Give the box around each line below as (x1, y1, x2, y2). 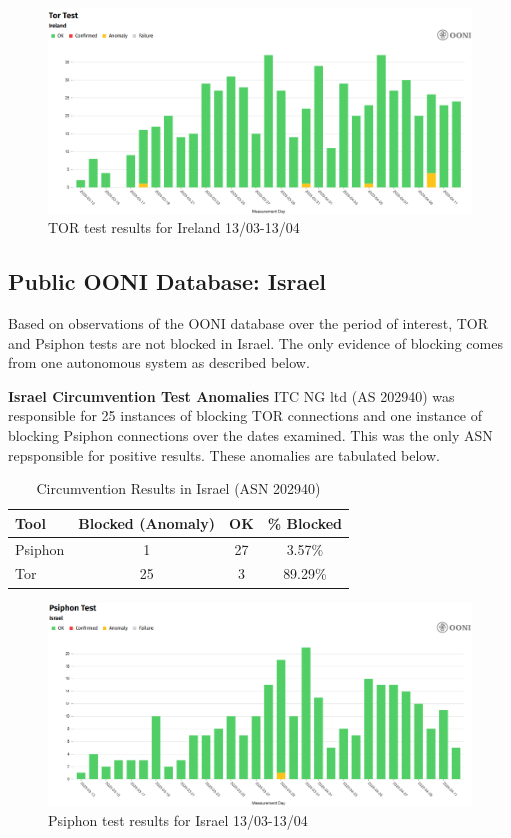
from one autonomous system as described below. (8, 352, 310, 373)
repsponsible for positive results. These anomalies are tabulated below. (8, 444, 440, 465)
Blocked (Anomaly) (78, 512, 216, 533)
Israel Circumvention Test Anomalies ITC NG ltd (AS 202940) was (8, 385, 455, 406)
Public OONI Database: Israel (8, 266, 326, 297)
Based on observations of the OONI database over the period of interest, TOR (8, 313, 489, 334)
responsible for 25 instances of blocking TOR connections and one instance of (8, 405, 483, 426)
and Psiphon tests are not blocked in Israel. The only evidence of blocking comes (8, 332, 503, 353)
